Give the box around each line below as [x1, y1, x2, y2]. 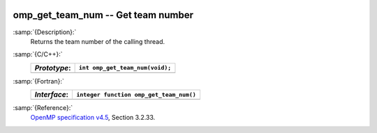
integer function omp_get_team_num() [76, 91, 197, 98]
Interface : [34, 90, 69, 100]
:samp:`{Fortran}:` [13, 77, 64, 85]
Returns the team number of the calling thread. [30, 37, 165, 45]
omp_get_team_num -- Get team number [13, 9, 193, 21]
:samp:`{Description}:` [13, 28, 77, 36]
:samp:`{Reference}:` [13, 104, 73, 112]
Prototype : [34, 63, 71, 72]
